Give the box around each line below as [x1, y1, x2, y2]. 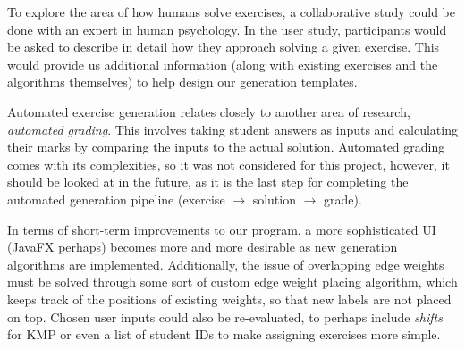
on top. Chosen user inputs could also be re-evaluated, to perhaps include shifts [7, 307, 443, 326]
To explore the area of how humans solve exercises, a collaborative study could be [7, 3, 456, 21]
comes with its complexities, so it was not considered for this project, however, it [7, 154, 450, 173]
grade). [324, 189, 362, 208]
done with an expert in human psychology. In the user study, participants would [7, 20, 447, 38]
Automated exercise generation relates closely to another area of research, [7, 102, 410, 120]
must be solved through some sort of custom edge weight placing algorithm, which [7, 272, 458, 291]
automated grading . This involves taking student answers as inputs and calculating [7, 120, 458, 138]
